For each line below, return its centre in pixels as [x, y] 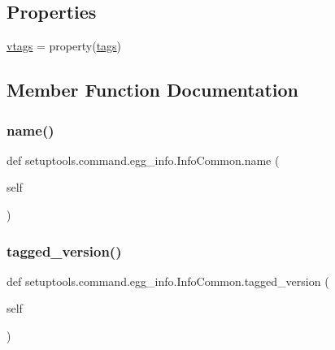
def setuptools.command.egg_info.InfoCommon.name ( [143, 160]
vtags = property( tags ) [64, 46]
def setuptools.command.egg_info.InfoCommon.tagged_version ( [168, 281]
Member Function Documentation [153, 90]
